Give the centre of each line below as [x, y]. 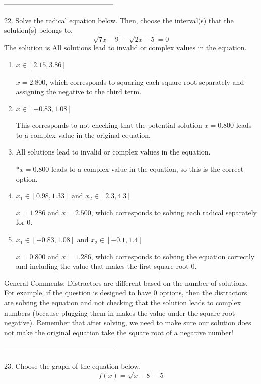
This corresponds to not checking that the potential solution [109, 125]
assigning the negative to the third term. [79, 91]
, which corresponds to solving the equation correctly [173, 256]
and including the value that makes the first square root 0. [106, 266]
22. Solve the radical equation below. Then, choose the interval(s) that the [119, 20]
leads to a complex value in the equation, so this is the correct [148, 169]
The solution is [27, 48]
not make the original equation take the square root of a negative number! [119, 332]
